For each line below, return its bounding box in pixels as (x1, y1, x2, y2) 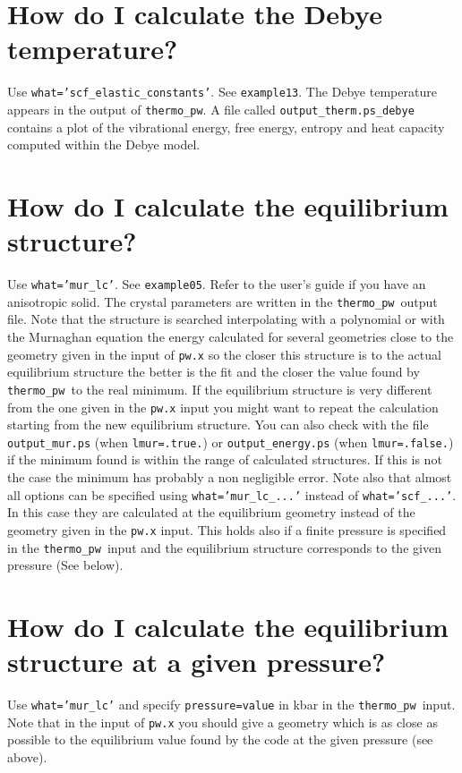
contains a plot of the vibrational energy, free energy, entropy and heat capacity (7, 117, 445, 136)
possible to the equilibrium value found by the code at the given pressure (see (7, 730, 433, 749)
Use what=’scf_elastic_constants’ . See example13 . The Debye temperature (7, 82, 437, 101)
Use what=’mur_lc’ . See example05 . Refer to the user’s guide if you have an (7, 275, 426, 293)
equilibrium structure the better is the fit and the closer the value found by (7, 362, 420, 381)
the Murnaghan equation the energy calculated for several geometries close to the (7, 327, 454, 346)
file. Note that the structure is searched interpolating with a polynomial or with (7, 310, 445, 328)
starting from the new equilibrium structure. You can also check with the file (7, 415, 429, 434)
